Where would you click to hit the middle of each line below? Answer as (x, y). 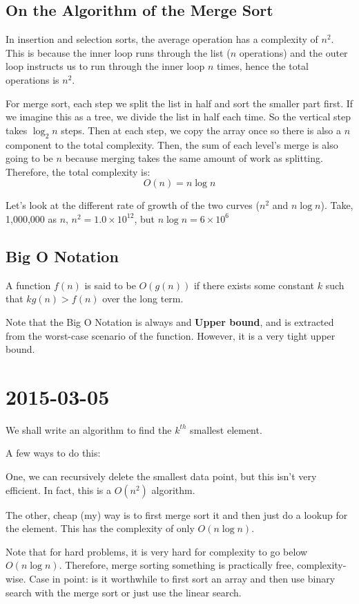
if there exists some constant (254, 285)
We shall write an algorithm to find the (89, 429)
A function (28, 285)
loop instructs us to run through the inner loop (105, 66)
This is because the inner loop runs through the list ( (118, 52)
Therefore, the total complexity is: (78, 171)
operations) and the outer (293, 52)
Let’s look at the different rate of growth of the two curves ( (133, 205)
